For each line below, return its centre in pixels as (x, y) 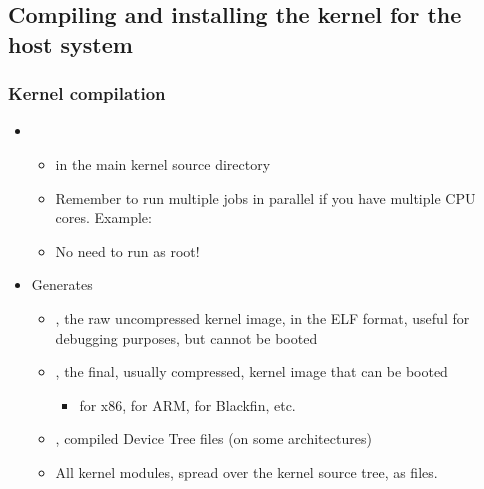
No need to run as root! (127, 250)
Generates (62, 284)
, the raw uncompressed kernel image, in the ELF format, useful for (262, 317)
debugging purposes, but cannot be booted (186, 337)
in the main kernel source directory (163, 163)
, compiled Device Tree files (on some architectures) (213, 438)
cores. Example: (103, 217)
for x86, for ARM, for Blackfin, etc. (187, 404)
